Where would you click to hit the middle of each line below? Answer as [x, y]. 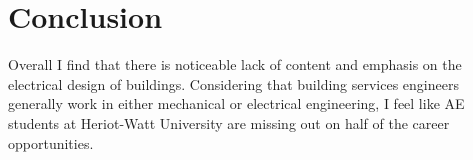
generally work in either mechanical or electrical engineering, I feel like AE [236, 103]
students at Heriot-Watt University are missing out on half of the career [229, 122]
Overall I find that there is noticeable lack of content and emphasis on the [235, 64]
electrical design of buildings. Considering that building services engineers [233, 83]
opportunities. [51, 142]
